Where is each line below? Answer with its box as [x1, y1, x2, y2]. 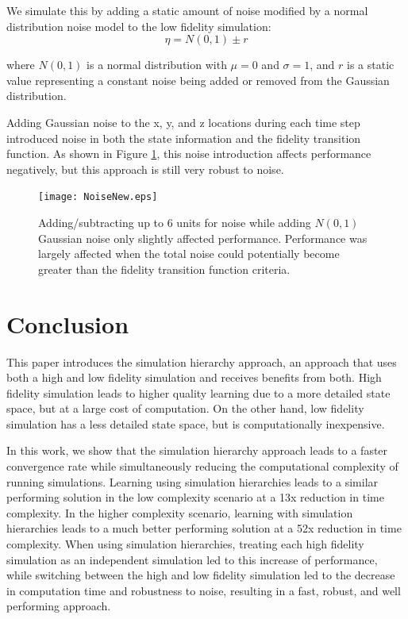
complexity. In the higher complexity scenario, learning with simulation [6, 504, 353, 521]
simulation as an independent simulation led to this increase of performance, [6, 551, 378, 567]
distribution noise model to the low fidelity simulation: [6, 17, 271, 34]
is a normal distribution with [87, 56, 227, 73]
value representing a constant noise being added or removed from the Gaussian [6, 71, 390, 88]
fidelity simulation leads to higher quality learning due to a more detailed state [6, 384, 391, 401]
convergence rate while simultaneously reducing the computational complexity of [6, 458, 398, 475]
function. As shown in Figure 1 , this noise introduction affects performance [6, 145, 371, 162]
